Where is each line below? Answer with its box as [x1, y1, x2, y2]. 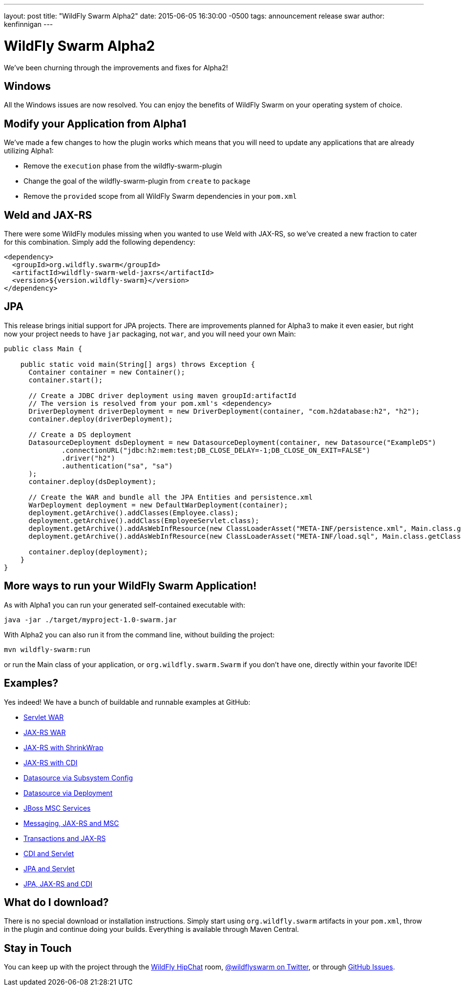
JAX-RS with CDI [23, 758, 78, 767]
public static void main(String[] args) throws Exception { [20, 360, 255, 368]
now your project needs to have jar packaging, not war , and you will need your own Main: [4, 329, 296, 338]
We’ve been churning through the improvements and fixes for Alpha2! [4, 63, 228, 72]
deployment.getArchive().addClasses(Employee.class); [28, 508, 239, 517]
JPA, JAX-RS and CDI [23, 879, 93, 888]
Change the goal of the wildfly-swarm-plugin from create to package [23, 177, 251, 186]
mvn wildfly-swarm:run [4, 645, 91, 653]
